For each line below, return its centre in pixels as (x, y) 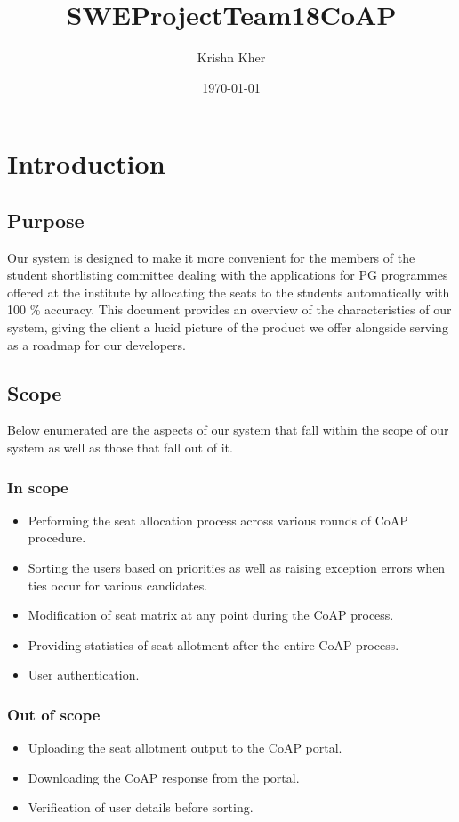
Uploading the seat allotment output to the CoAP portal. (185, 748)
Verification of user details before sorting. (141, 807)
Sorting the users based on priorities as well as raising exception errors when (237, 568)
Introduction (86, 163)
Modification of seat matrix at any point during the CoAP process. (211, 615)
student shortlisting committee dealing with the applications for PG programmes (228, 275)
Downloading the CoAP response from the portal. (164, 777)
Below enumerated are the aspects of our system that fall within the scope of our (228, 430)
